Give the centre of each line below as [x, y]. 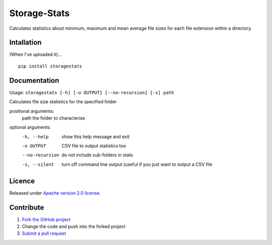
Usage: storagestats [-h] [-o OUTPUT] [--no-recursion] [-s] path [92, 92]
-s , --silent [38, 164]
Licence [22, 181]
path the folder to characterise [53, 118]
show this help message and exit [95, 137]
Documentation [34, 80]
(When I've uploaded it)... [36, 54]
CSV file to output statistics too [94, 146]
